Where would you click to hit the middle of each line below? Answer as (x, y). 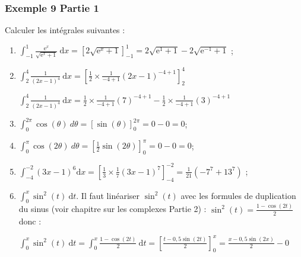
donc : (30, 221)
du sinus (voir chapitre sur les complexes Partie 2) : (113, 209)
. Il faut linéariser (108, 195)
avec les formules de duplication (238, 195)
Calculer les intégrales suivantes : (65, 30)
